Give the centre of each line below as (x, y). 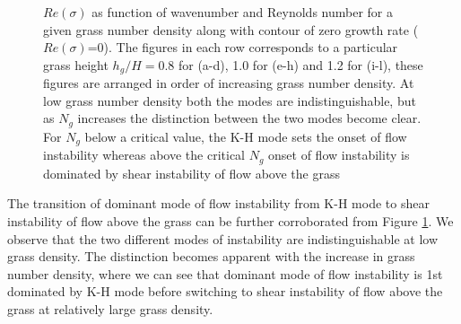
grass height (76, 64)
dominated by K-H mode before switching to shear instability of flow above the (225, 291)
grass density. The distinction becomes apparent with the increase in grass (211, 256)
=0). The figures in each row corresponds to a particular (243, 47)
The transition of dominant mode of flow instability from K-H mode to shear (218, 203)
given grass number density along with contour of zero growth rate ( (231, 29)
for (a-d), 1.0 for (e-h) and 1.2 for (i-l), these (300, 64)
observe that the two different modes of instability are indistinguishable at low (223, 238)
